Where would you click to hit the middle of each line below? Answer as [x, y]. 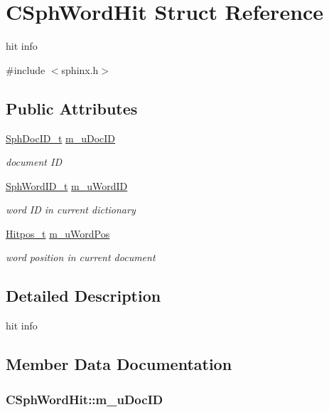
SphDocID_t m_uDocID [61, 138]
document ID [34, 162]
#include [26, 69]
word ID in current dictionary [71, 210]
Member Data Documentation [119, 364]
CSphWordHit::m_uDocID [85, 399]
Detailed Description [83, 296]
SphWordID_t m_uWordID [67, 185]
